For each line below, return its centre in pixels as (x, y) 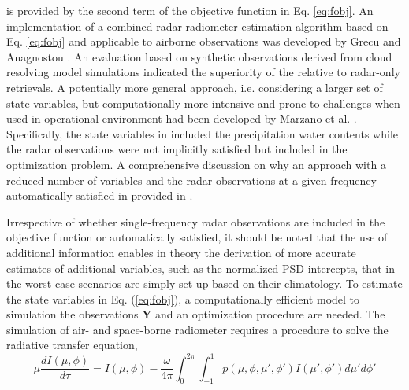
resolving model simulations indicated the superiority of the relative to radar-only (203, 72)
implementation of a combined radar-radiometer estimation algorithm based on (197, 26)
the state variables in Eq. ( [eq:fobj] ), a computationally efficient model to (183, 298)
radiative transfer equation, (72, 345)
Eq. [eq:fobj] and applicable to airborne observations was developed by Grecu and (204, 41)
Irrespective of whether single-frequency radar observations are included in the (196, 221)
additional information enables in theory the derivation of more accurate (181, 252)
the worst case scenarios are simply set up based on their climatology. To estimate (204, 283)
